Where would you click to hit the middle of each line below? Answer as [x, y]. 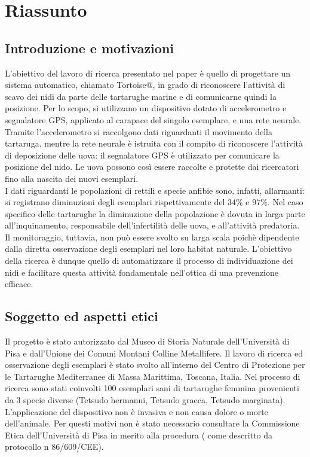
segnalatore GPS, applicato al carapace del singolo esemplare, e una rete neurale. [153, 119]
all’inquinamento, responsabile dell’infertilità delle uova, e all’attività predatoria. [152, 225]
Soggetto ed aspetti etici [82, 316]
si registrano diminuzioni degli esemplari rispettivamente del [115, 202]
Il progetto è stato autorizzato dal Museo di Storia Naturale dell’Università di [147, 341]
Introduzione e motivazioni [90, 48]
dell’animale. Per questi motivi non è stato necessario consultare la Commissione [152, 423]
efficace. [19, 284]
